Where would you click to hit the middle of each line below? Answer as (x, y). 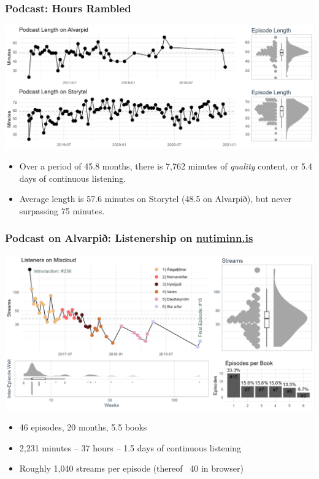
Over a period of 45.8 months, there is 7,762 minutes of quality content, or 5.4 (166, 166)
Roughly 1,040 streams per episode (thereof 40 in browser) (131, 468)
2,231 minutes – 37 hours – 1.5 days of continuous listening (130, 447)
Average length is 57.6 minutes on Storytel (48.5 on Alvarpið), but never (156, 199)
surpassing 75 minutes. (62, 210)
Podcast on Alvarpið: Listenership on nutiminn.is (129, 238)
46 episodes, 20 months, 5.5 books (83, 427)
